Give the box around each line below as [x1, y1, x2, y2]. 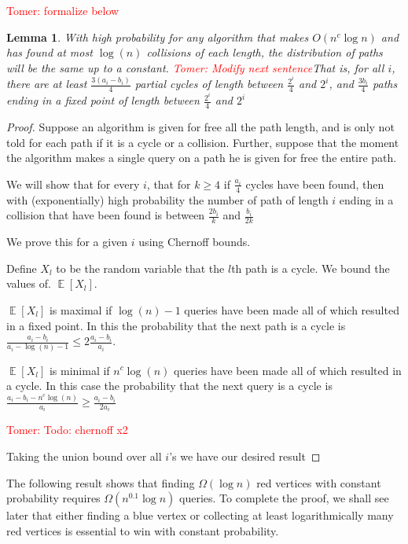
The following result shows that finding [6, 474, 195, 491]
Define [6, 259, 37, 276]
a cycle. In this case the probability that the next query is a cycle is [6, 377, 333, 394]
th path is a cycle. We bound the [231, 259, 390, 276]
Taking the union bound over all [6, 448, 162, 465]
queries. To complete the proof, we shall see [179, 490, 389, 506]
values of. [6, 275, 51, 292]
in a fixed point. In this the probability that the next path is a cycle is [6, 317, 346, 333]
